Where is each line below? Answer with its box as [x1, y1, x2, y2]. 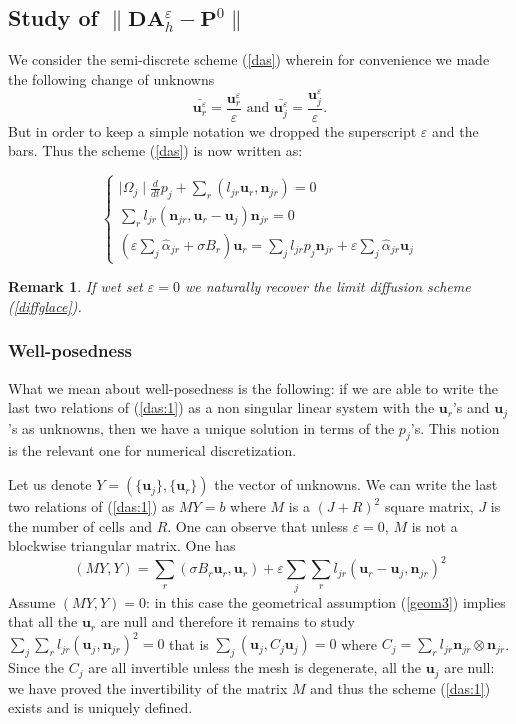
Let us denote [8, 474, 92, 495]
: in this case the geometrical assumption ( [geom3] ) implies [146, 591, 506, 612]
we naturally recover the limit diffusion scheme [184, 276, 471, 297]
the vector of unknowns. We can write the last [214, 474, 498, 495]
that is [169, 633, 209, 654]
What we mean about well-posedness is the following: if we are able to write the [8, 377, 498, 398]
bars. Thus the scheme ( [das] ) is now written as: [8, 140, 303, 161]
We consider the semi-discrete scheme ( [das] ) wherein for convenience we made [8, 49, 490, 70]
